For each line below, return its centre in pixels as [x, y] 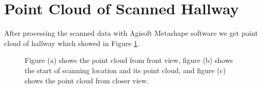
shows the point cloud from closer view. [87, 80]
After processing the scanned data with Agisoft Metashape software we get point [131, 33]
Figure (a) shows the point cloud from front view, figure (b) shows [129, 60]
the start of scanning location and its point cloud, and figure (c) [125, 70]
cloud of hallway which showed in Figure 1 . [72, 43]
